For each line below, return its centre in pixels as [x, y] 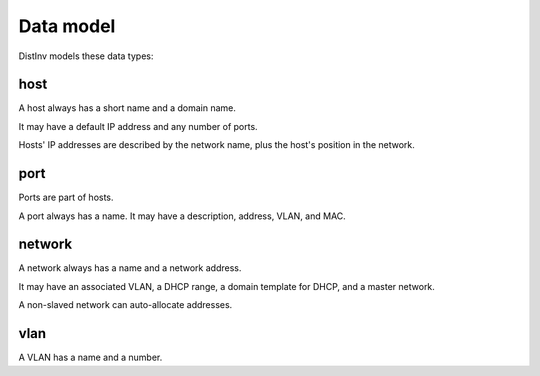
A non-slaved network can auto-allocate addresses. [125, 305]
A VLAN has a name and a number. [90, 357]
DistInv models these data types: [86, 56]
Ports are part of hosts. [66, 197]
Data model [67, 26]
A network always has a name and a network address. [130, 268]
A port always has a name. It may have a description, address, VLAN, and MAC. [182, 216]
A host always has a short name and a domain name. [127, 108]
